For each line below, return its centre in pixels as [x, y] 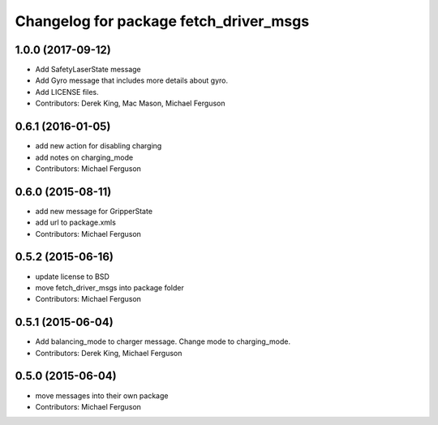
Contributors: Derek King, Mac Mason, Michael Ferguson [130, 103]
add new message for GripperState [94, 211]
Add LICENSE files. [67, 92]
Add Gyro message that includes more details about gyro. [132, 80]
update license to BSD [72, 277]
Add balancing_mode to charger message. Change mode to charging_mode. [163, 341]
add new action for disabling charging [99, 146]
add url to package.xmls [76, 222]
